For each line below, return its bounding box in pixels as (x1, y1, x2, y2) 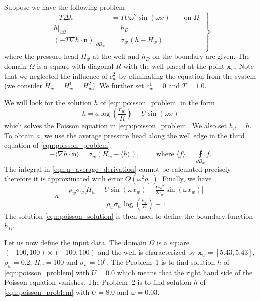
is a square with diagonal (37, 60, 114, 71)
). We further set (92, 80, 144, 91)
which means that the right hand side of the (117, 267, 253, 277)
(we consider (4, 80, 42, 91)
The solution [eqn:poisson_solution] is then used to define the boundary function (4, 210, 253, 221)
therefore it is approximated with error (4, 173, 123, 184)
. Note (235, 60, 254, 71)
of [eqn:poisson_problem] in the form (100, 97, 215, 107)
